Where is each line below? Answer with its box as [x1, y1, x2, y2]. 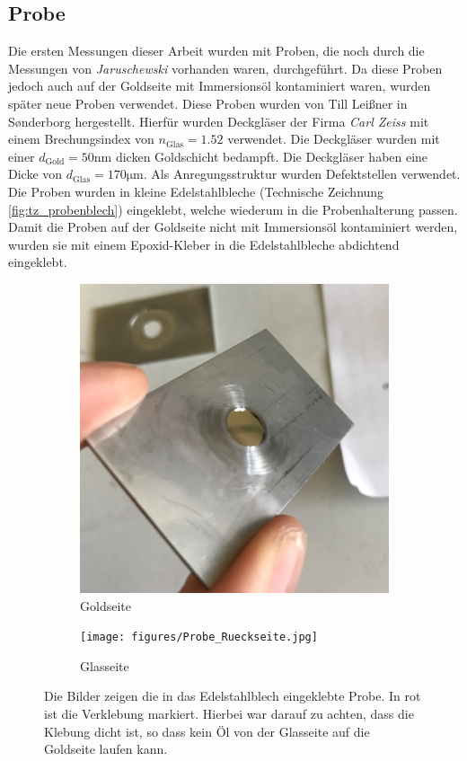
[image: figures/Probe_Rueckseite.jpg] [80, 631, 318, 644]
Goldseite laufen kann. [44, 739, 168, 758]
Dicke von [8, 164, 63, 183]
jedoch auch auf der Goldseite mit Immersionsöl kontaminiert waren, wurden [8, 76, 431, 95]
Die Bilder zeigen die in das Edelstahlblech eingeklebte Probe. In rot [44, 686, 421, 705]
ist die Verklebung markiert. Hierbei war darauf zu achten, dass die [44, 703, 414, 722]
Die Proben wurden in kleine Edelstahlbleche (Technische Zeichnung [8, 181, 384, 200]
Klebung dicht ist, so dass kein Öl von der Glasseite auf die [44, 721, 370, 740]
